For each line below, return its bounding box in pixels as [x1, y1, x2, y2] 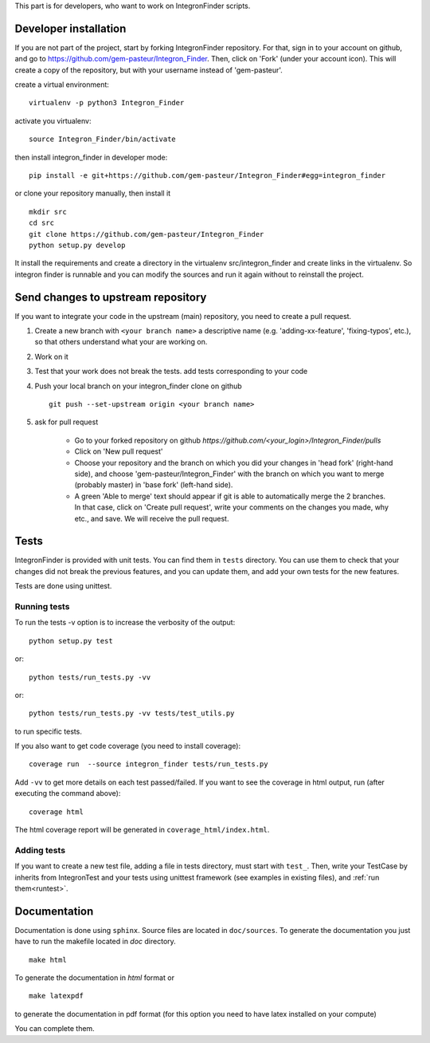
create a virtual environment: [14, 80, 109, 89]
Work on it [34, 352, 69, 361]
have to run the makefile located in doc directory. [14, 937, 177, 947]
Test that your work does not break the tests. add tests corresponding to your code [34, 367, 308, 376]
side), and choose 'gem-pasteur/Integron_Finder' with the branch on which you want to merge [74, 469, 385, 478]
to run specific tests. [14, 726, 83, 736]
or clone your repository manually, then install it [14, 188, 171, 199]
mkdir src [29, 207, 67, 216]
